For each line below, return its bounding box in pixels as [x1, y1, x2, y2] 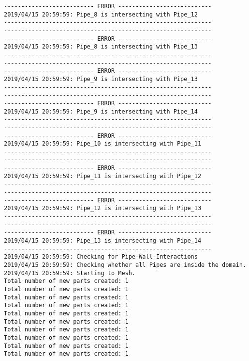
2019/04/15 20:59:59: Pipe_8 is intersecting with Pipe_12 [4, 11, 198, 18]
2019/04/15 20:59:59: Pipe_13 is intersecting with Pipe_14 [4, 237, 202, 245]
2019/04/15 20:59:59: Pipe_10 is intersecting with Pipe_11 [4, 140, 202, 148]
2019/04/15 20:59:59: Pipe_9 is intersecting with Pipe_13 [4, 75, 198, 82]
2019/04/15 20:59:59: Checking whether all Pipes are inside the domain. [4, 262, 247, 268]
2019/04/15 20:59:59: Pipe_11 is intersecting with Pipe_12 [4, 172, 202, 180]
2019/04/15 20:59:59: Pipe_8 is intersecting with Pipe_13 [4, 43, 198, 50]
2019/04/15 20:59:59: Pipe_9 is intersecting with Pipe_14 [4, 108, 198, 115]
